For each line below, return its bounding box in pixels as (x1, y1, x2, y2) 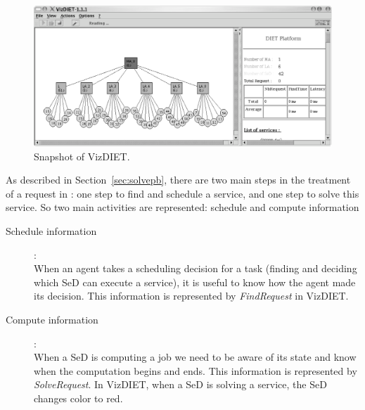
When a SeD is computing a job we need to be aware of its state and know (34, 350, 357, 364)
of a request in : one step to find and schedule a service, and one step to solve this (6, 186, 359, 200)
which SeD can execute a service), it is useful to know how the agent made (34, 274, 356, 289)
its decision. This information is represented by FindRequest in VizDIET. (34, 288, 349, 303)
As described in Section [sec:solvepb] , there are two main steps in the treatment (6, 172, 351, 187)
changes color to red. (34, 390, 123, 405)
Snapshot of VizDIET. (34, 148, 130, 163)
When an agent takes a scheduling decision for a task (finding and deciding (34, 261, 357, 276)
